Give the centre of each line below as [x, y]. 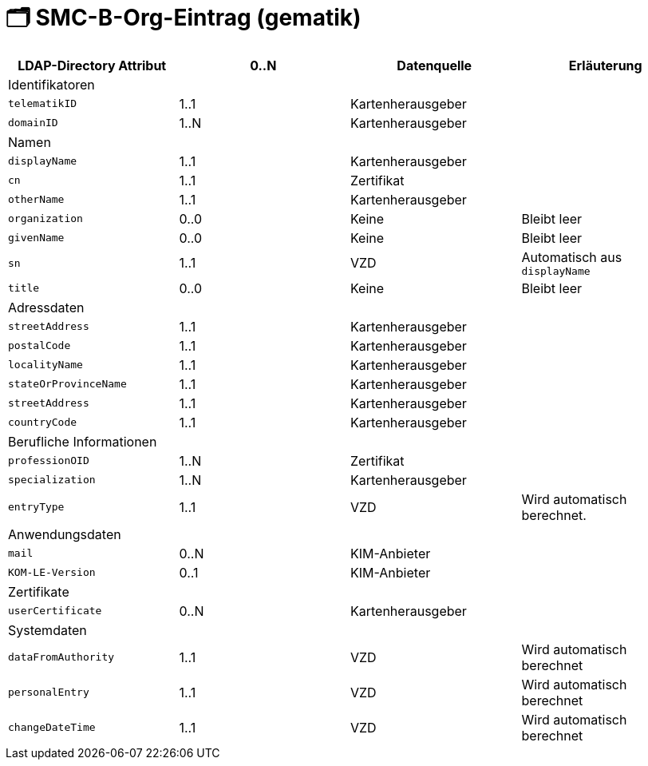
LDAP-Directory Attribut [92, 65]
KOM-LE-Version [52, 573]
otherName [36, 200]
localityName [45, 365]
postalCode [40, 346]
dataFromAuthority [61, 657]
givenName [36, 238]
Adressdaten [46, 307]
